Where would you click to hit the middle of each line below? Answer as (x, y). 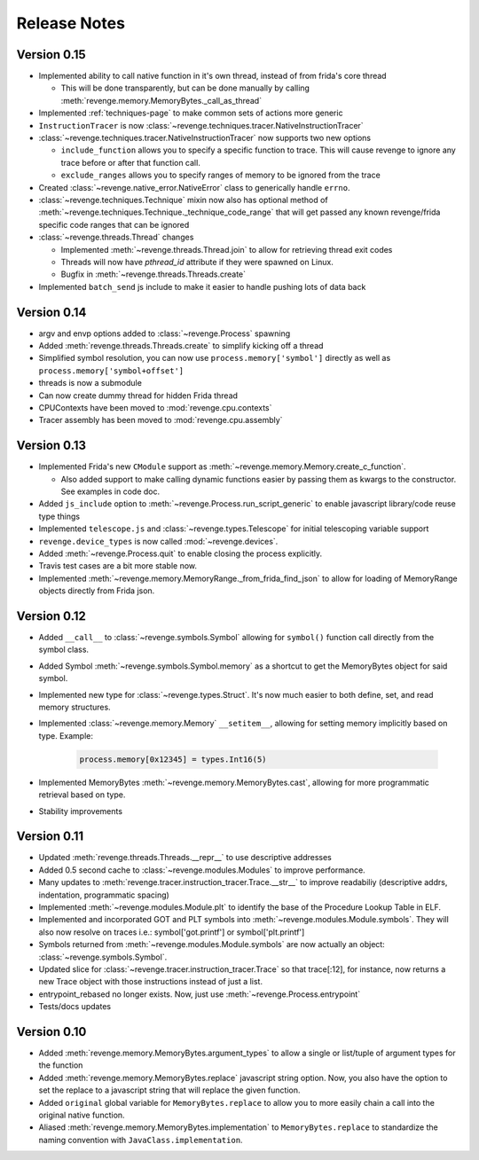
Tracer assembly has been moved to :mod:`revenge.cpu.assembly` (161, 420)
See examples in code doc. (110, 491)
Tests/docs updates (75, 1007)
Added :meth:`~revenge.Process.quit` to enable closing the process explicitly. (181, 553)
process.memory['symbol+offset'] (111, 371)
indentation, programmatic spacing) (104, 895)
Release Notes (71, 23)
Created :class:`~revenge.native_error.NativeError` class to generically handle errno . (194, 187)
